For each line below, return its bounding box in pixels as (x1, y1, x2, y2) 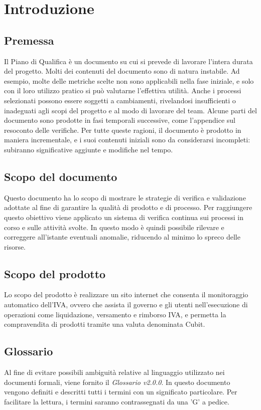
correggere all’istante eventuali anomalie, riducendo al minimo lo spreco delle (4, 232, 240, 242)
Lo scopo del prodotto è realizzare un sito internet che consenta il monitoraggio (4, 289, 248, 300)
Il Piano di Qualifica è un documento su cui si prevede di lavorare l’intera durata (4, 56, 253, 66)
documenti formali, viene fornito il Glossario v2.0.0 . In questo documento (4, 376, 230, 387)
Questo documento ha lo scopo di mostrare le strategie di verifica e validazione (4, 192, 246, 202)
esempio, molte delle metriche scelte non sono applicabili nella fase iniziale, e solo (4, 75, 254, 86)
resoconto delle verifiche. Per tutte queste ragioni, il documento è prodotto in (4, 124, 241, 135)
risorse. (4, 241, 26, 252)
